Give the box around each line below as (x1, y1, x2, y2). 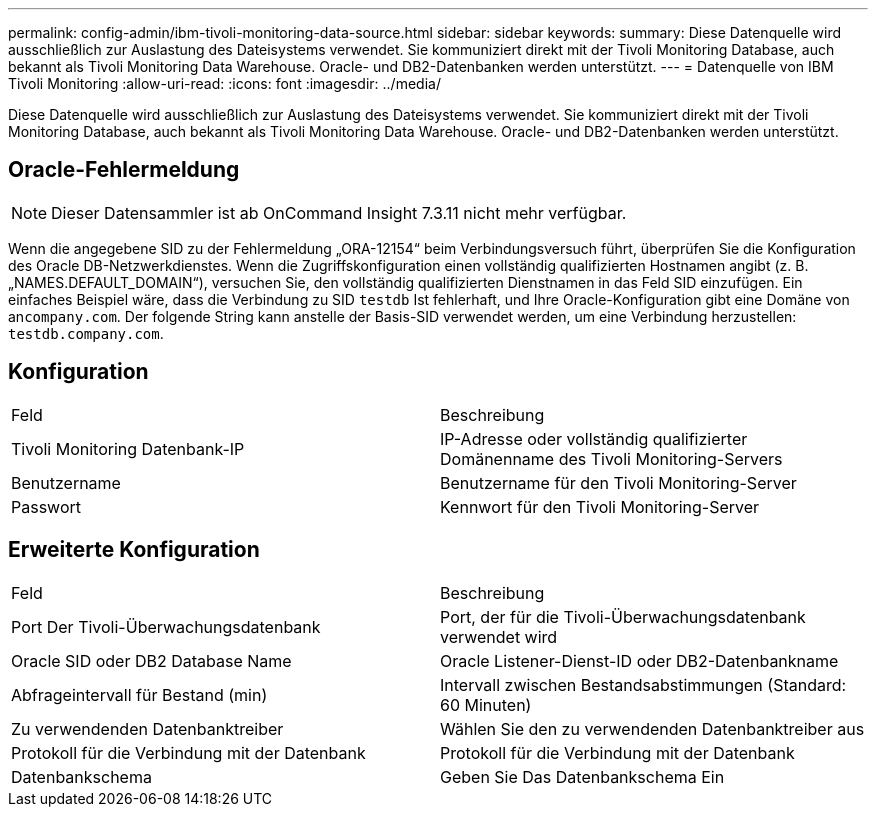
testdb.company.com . (8, 324, 164, 342)
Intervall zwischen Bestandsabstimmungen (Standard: (440, 674, 847, 695)
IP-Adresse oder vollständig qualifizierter (440, 428, 748, 449)
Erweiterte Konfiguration (8, 537, 260, 563)
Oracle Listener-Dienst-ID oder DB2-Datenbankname (440, 650, 839, 671)
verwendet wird (440, 626, 558, 647)
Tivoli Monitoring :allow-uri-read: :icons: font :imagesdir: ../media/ (8, 75, 441, 92)
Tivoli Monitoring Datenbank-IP (11, 438, 245, 459)
